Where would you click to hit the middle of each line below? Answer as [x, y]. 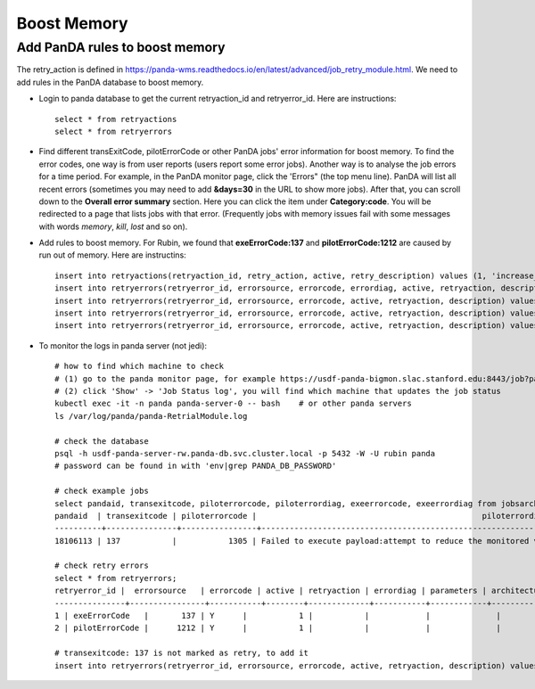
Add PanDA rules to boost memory [121, 47]
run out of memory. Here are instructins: [112, 255]
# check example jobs [102, 491]
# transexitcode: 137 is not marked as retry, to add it [182, 653]
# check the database [102, 441]
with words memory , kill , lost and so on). [113, 226]
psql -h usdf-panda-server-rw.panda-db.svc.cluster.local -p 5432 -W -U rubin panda [245, 453]
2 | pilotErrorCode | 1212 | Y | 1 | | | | [278, 628]
